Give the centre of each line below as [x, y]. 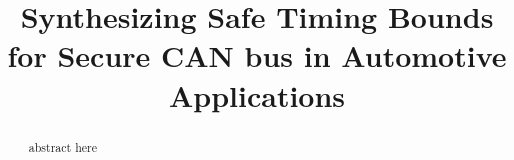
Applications [257, 94]
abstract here [62, 146]
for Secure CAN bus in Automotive [257, 55]
